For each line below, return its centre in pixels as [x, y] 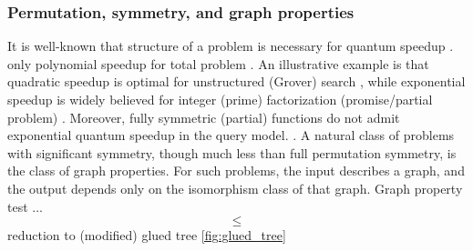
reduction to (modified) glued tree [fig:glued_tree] [147, 235]
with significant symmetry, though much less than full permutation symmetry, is [232, 152]
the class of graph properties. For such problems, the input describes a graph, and [236, 171]
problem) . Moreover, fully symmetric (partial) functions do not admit [204, 117]
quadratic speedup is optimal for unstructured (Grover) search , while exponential [236, 81]
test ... [25, 206]
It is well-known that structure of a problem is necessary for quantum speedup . [231, 46]
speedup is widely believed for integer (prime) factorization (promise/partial [220, 99]
